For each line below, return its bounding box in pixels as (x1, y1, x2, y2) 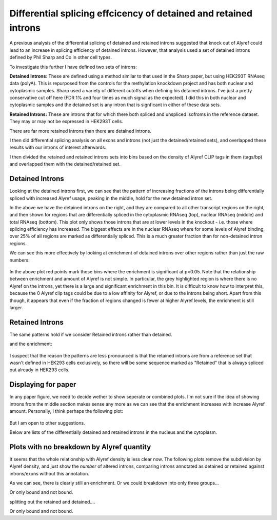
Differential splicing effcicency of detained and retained (9, 8, 253, 19)
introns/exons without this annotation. (9, 470, 90, 476)
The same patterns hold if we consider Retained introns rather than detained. (9, 331, 172, 337)
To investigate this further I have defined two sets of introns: (9, 64, 137, 70)
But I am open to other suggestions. (9, 419, 85, 426)
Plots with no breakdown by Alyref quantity (9, 443, 151, 451)
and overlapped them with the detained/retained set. (9, 161, 121, 167)
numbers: (9, 257, 30, 263)
